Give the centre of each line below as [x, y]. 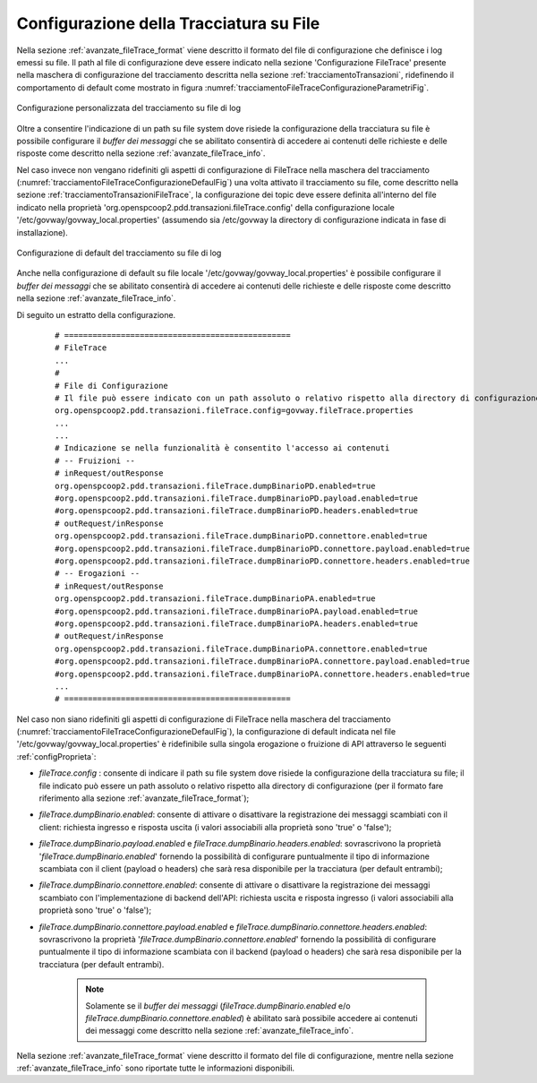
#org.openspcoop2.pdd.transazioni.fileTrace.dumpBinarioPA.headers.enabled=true [237, 623]
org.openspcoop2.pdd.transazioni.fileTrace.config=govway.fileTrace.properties [234, 411]
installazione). [43, 232]
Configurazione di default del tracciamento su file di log [119, 253]
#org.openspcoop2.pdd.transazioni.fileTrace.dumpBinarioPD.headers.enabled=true [237, 511]
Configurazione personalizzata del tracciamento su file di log [129, 108]
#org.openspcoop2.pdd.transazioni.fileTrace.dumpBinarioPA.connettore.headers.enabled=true [262, 674]
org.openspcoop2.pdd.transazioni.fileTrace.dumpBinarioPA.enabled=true [215, 599]
